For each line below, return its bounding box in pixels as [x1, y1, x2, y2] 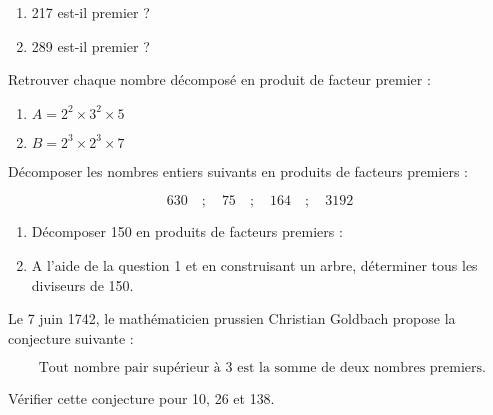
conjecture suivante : [8, 327, 134, 348]
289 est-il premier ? [31, 35, 150, 56]
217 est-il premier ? [31, 2, 150, 22]
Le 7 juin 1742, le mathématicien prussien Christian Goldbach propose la [8, 308, 456, 329]
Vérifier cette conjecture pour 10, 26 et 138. [8, 388, 275, 409]
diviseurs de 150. [31, 274, 134, 295]
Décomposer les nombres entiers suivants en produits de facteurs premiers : [8, 160, 468, 181]
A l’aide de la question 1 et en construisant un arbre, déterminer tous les [31, 254, 478, 275]
